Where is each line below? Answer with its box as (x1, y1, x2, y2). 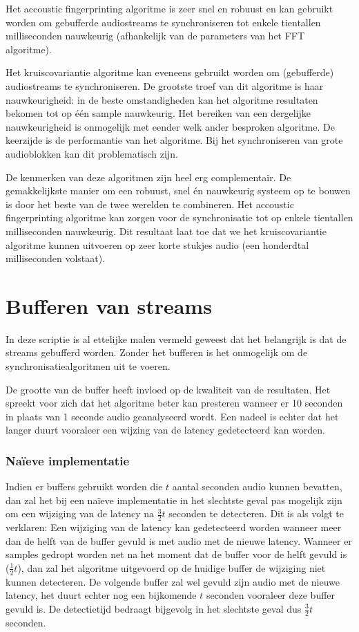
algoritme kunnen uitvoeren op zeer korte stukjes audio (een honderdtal (6, 237, 309, 252)
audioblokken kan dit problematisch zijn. (6, 146, 178, 160)
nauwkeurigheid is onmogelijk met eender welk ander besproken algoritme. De (6, 119, 335, 133)
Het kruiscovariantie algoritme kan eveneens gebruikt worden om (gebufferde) (6, 65, 334, 80)
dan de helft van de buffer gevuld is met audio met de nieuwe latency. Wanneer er (6, 533, 352, 548)
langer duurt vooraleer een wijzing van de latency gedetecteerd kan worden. (6, 422, 326, 437)
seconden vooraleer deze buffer (206, 588, 336, 602)
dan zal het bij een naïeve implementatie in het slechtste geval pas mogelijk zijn (6, 492, 342, 507)
